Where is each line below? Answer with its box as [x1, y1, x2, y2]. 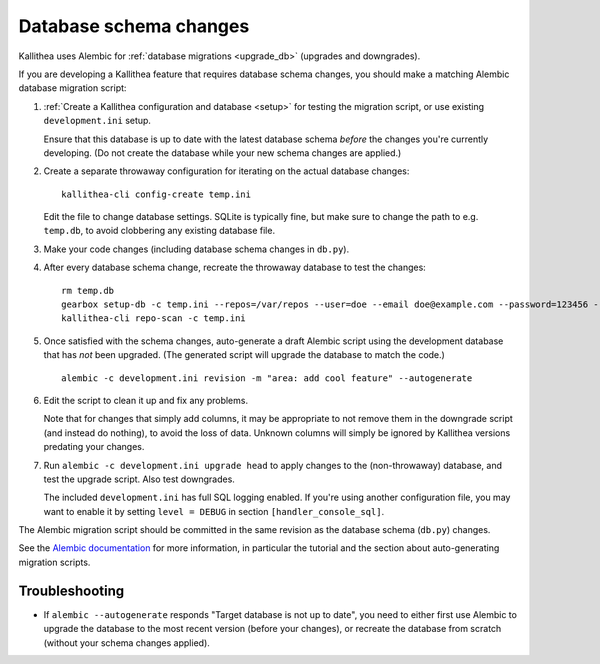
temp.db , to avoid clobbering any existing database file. [43, 225, 275, 237]
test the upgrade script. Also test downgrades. [43, 473, 235, 485]
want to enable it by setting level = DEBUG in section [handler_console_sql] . [43, 505, 385, 517]
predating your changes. [43, 441, 145, 453]
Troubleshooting [18, 582, 125, 599]
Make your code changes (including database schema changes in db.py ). [43, 243, 350, 255]
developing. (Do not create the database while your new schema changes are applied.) [43, 146, 402, 159]
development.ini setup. [43, 115, 152, 127]
